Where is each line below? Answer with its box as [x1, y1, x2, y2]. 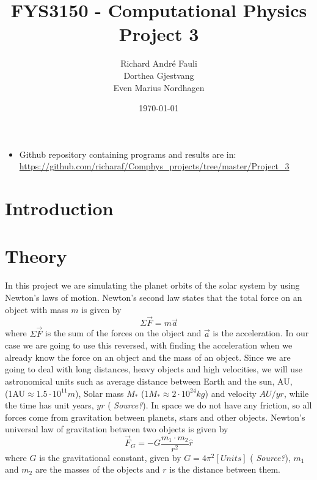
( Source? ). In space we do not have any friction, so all [107, 399, 312, 412]
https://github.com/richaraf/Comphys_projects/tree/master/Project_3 [19, 160, 290, 172]
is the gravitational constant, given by [39, 451, 181, 463]
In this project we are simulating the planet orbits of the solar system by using [5, 279, 300, 292]
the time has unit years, [5, 399, 94, 412]
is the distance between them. [169, 463, 280, 476]
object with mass [5, 303, 68, 316]
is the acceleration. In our [213, 327, 309, 339]
